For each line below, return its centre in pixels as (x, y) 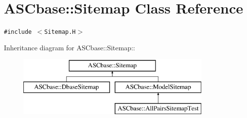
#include (18, 32)
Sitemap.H (60, 32)
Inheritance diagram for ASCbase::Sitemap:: (70, 47)
